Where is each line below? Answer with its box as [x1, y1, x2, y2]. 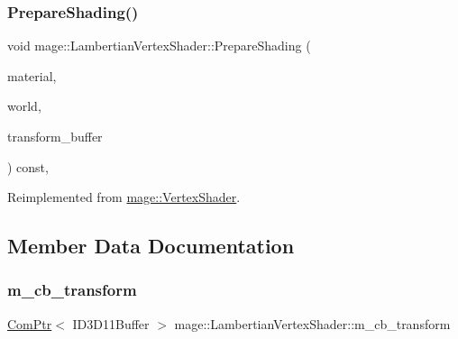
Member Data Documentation [7, 232, 295, 260]
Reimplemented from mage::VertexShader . [7, 188, 241, 206]
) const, [7, 157, 49, 176]
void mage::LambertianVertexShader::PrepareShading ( [7, 36, 311, 55]
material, [7, 66, 57, 85]
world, [7, 96, 41, 115]
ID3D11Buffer [72, 314, 150, 333]
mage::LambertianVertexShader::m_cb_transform [174, 314, 451, 333]
